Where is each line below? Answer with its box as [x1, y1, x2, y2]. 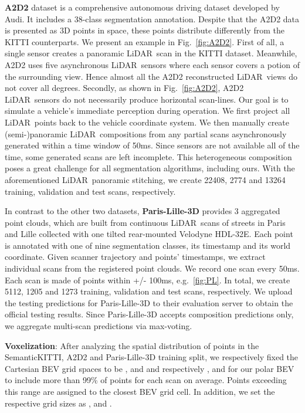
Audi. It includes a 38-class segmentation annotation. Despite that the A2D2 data [5, 12, 300, 25]
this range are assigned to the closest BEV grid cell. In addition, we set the [5, 385, 275, 397]
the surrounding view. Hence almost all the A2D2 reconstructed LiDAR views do [5, 70, 297, 82]
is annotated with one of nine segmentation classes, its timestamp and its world [5, 239, 291, 251]
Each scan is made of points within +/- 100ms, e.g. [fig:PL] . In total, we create [5, 273, 290, 286]
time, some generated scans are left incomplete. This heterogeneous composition [5, 150, 292, 163]
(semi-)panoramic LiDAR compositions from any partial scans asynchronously [5, 127, 287, 140]
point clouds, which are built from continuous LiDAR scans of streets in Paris [5, 216, 286, 228]
